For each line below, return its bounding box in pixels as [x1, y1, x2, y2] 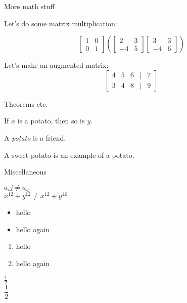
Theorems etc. [4, 98, 48, 109]
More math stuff [4, 1, 55, 11]
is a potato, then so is [17, 115, 85, 126]
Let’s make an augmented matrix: [4, 60, 109, 70]
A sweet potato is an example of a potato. [4, 149, 134, 160]
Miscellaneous [4, 166, 46, 177]
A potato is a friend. [4, 132, 66, 143]
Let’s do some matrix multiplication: [4, 18, 117, 28]
